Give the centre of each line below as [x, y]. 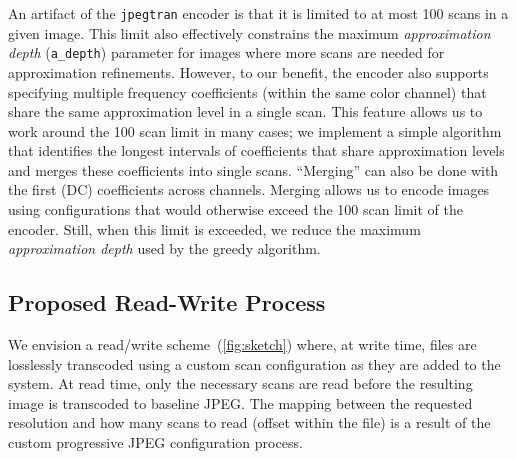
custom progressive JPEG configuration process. [155, 442]
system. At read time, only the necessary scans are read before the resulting [240, 383]
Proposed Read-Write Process [167, 302]
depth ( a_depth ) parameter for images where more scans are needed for [226, 52]
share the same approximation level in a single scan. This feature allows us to [245, 111]
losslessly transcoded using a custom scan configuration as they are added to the [254, 363]
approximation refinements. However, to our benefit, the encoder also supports [248, 71]
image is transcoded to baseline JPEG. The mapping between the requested [240, 402]
